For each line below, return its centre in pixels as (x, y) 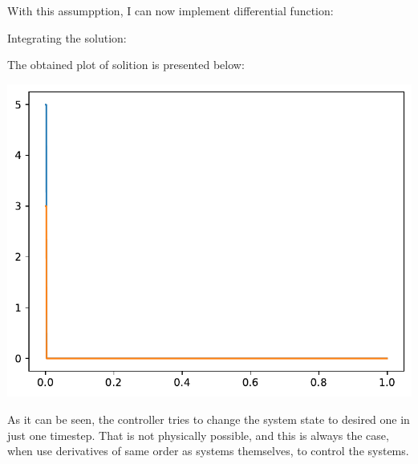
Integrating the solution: (67, 37)
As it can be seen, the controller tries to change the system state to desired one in (209, 419)
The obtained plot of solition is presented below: (126, 65)
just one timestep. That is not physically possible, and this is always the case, (198, 435)
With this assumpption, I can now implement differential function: (170, 10)
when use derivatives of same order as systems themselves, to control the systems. (208, 451)
